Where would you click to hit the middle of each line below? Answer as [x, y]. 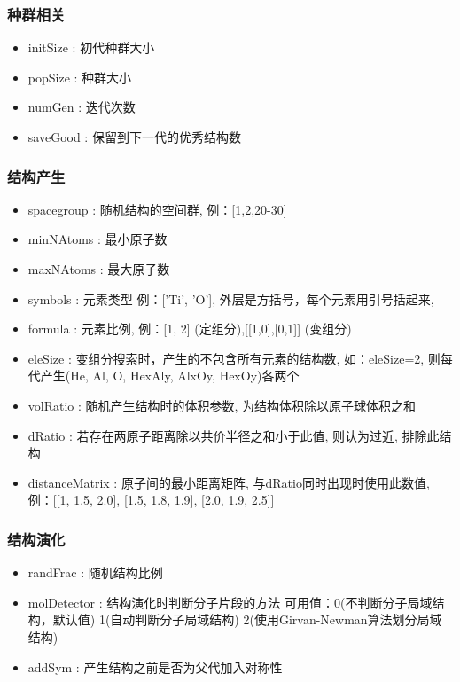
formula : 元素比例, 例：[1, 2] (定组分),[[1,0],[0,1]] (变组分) [190, 329]
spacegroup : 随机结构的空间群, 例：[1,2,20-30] [157, 209]
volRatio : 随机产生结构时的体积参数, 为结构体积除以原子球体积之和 [222, 405]
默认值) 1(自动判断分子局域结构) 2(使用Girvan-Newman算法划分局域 [247, 619]
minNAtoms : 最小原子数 [97, 239]
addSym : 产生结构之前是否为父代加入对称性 [155, 666]
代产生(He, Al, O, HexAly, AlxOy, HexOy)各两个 [164, 376]
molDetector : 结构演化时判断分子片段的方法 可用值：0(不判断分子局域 [230, 602]
